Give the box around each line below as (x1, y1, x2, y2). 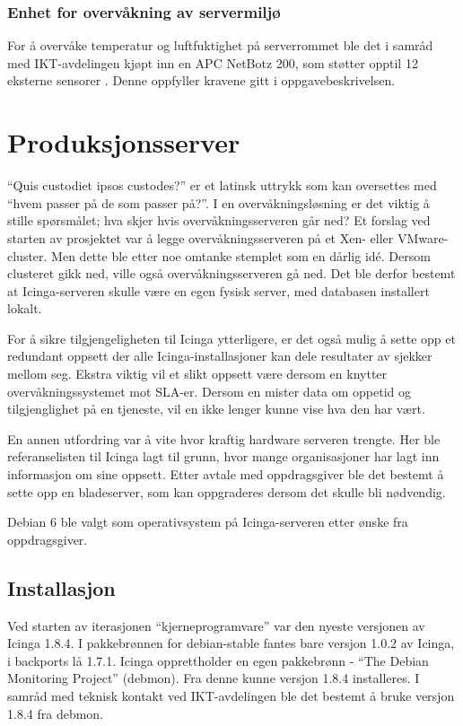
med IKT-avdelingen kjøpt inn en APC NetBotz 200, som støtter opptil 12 (7, 53, 418, 72)
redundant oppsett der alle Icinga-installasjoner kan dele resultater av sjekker (7, 346, 432, 365)
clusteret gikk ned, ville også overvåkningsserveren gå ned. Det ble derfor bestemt (7, 264, 456, 283)
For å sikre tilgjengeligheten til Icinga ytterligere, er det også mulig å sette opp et (7, 328, 456, 347)
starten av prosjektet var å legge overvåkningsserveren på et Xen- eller (7, 228, 394, 247)
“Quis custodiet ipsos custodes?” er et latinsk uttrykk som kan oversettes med (7, 176, 437, 195)
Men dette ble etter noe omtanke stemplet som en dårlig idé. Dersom (51, 246, 431, 265)
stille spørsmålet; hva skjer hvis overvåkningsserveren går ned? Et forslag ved (7, 211, 431, 230)
